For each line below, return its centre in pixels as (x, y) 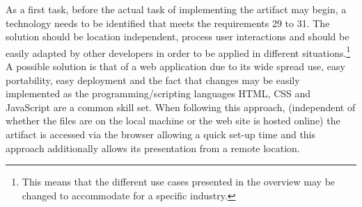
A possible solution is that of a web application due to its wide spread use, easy (175, 66)
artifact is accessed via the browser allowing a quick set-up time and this (161, 134)
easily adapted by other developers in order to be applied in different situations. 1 (178, 51)
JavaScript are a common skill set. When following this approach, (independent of (181, 107)
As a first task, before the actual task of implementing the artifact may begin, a (176, 9)
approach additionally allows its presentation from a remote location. (153, 148)
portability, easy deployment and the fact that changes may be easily (153, 80)
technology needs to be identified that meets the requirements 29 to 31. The (168, 23)
